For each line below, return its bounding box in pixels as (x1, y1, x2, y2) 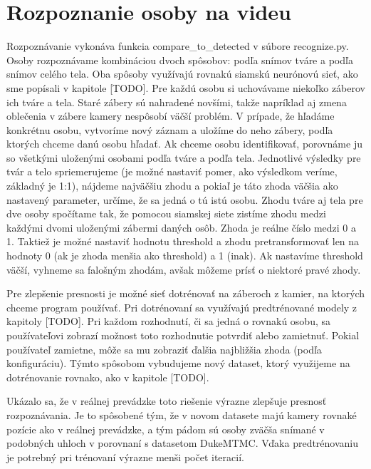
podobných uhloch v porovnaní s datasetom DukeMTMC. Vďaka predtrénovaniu (6, 435, 359, 450)
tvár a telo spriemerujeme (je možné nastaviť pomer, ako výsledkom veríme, (6, 164, 338, 179)
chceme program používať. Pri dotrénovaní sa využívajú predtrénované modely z (6, 299, 357, 314)
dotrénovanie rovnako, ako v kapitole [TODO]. (6, 369, 209, 384)
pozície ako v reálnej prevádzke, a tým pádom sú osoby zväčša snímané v (6, 421, 325, 436)
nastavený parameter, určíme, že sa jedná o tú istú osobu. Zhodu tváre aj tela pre (6, 192, 363, 207)
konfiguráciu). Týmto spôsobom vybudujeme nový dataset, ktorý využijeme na (6, 356, 350, 371)
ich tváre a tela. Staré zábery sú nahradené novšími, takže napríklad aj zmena (6, 94, 347, 109)
